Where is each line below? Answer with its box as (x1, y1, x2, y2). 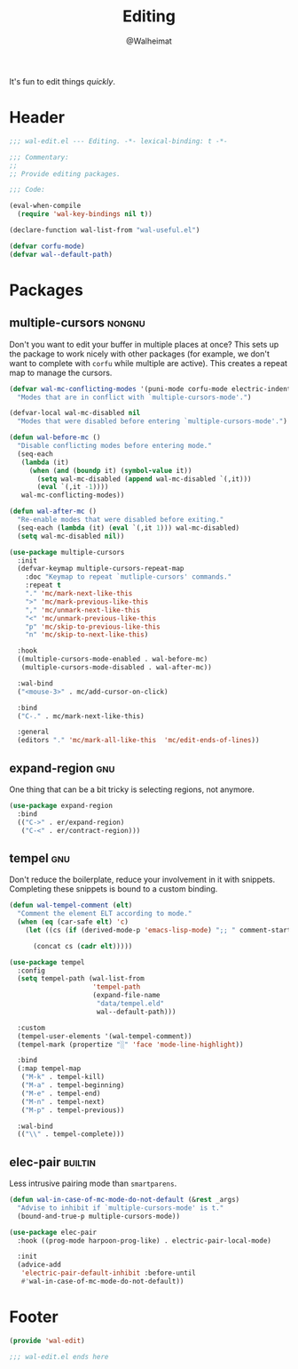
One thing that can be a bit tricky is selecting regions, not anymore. (9, 784, 255, 795)
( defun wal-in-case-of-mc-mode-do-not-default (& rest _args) (9, 1196, 240, 1205)
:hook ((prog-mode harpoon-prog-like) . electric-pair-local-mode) (17, 1236, 272, 1245)
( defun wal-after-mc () (9, 507, 98, 516)
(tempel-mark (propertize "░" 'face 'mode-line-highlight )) (17, 1040, 244, 1049)
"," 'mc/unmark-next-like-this (25, 605, 141, 614)
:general (17, 727, 50, 737)
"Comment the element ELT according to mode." (17, 909, 192, 918)
